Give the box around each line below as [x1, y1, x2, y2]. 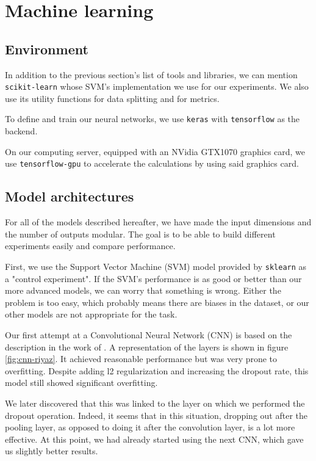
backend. [5, 125, 38, 137]
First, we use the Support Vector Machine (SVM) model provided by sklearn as [5, 260, 307, 272]
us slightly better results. [5, 445, 98, 457]
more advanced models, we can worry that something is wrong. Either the [5, 284, 281, 297]
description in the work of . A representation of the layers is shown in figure [5, 340, 289, 353]
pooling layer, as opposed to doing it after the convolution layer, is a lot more [5, 421, 295, 434]
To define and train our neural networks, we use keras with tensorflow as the [5, 112, 300, 125]
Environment [5, 39, 88, 58]
